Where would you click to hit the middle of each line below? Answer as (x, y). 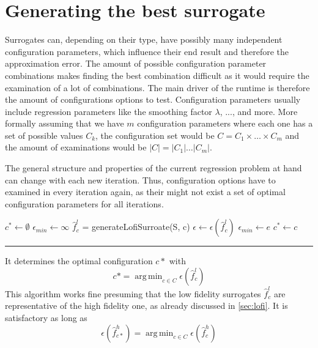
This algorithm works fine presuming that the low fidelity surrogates (133, 293)
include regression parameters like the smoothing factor (109, 111)
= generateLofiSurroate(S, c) (136, 227)
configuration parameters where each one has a (225, 123)
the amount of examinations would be (76, 147)
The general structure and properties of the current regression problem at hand (153, 168)
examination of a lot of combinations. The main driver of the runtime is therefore (157, 87)
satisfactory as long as (46, 317)
